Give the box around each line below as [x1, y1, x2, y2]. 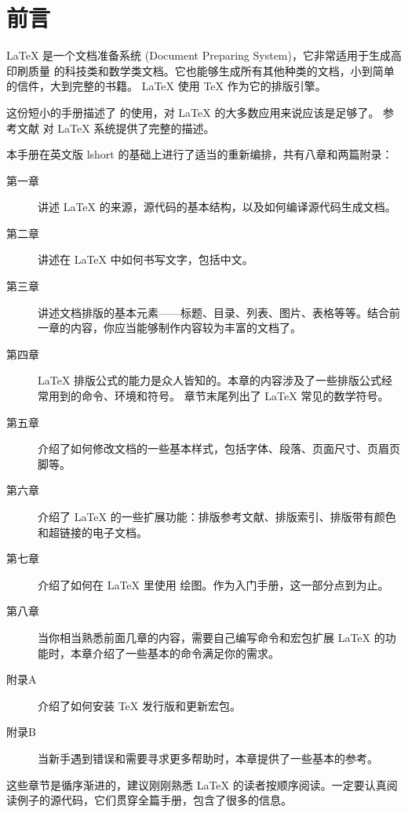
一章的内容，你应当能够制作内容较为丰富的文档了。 [38, 319, 301, 336]
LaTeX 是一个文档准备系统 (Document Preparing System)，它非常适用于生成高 [6, 47, 402, 64]
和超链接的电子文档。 [38, 523, 148, 540]
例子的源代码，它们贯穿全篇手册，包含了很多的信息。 [16, 792, 292, 808]
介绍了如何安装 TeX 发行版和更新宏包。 [38, 697, 241, 713]
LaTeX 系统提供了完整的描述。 [57, 119, 215, 136]
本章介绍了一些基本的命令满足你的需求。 [70, 644, 279, 661]
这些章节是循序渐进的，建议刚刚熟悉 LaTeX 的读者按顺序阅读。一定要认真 [6, 776, 387, 793]
